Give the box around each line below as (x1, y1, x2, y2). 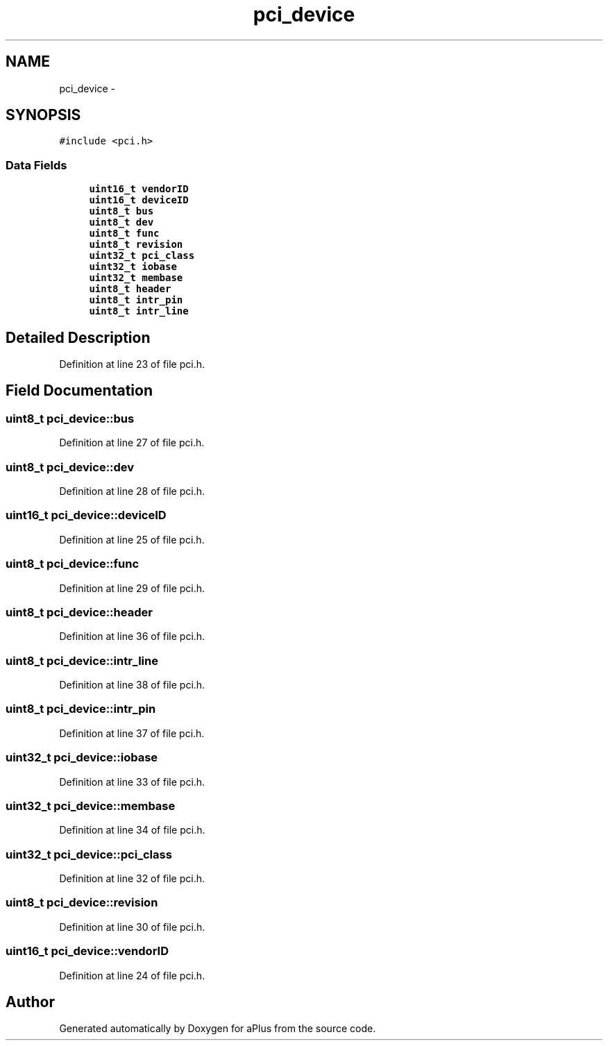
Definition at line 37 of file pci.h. (59, 727, 205, 739)
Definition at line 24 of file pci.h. (59, 969, 205, 981)
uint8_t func (89, 228, 160, 239)
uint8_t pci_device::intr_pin (6, 702, 156, 716)
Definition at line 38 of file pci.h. (59, 679, 205, 691)
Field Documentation (6, 382, 153, 400)
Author (6, 993, 55, 1011)
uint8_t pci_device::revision (6, 895, 158, 910)
